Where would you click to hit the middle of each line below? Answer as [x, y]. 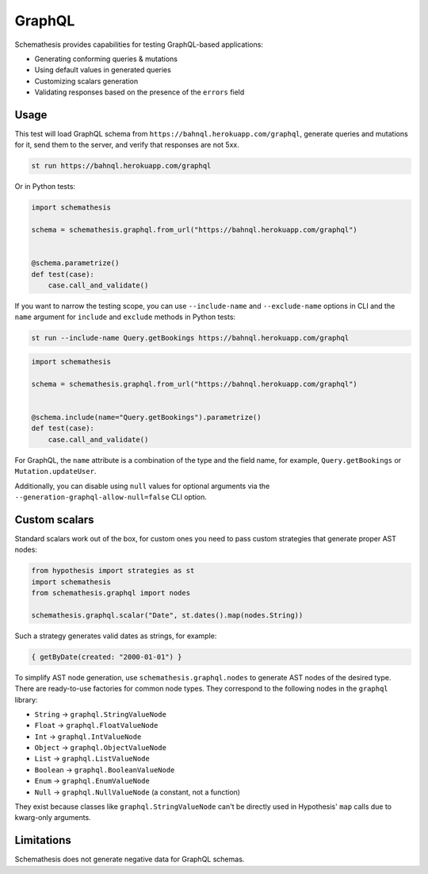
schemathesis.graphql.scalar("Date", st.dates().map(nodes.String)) [167, 615]
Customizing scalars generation [86, 81]
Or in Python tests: [45, 187]
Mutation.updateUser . [55, 472]
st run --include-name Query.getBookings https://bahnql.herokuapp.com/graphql [190, 338]
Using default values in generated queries [103, 70]
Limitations [43, 840]
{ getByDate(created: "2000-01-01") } [107, 656]
